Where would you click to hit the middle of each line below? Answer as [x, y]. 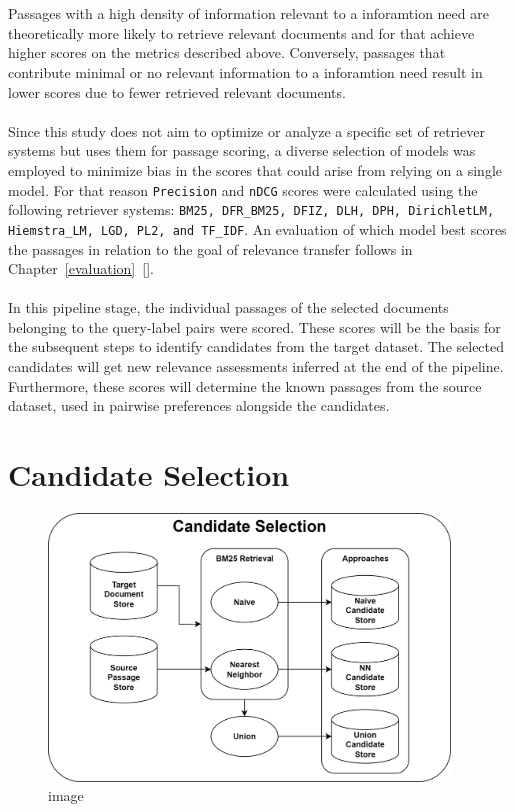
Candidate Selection [149, 474]
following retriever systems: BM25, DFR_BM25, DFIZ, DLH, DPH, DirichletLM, [251, 209]
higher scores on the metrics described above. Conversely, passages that [227, 52]
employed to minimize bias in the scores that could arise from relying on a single [255, 169]
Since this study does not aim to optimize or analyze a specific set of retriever [246, 130]
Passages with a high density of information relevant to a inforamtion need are [248, 13]
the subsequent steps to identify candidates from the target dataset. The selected [256, 346]
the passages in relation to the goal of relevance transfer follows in [210, 248]
